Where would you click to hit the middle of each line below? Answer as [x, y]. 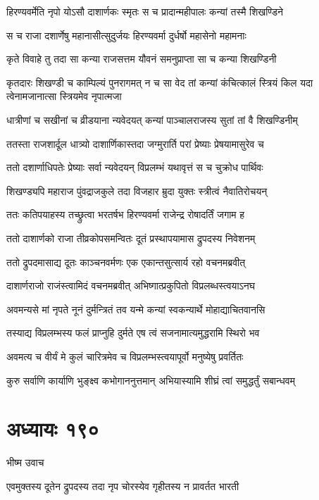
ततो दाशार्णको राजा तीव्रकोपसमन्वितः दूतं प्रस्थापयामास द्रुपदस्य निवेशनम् [131, 238]
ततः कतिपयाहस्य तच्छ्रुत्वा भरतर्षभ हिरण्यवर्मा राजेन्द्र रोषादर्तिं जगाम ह [126, 214]
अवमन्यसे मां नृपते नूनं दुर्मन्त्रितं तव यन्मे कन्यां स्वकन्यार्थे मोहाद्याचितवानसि [136, 309]
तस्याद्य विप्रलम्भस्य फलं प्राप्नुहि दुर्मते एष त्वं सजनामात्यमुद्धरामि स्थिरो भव [133, 333]
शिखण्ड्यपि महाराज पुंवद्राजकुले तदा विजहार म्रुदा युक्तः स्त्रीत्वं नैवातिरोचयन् [137, 190]
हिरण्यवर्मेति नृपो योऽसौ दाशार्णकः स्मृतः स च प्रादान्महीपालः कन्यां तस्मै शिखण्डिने [145, 11]
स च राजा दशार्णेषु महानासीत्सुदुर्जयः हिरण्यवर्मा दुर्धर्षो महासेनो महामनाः [126, 35]
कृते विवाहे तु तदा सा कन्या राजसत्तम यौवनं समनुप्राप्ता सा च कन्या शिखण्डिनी [142, 59]
